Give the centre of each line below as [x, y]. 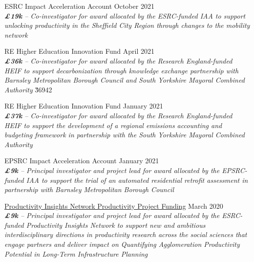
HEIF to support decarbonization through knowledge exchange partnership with [122, 70]
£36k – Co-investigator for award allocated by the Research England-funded [118, 60]
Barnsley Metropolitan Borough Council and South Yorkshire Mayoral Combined [125, 80]
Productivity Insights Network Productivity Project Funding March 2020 [114, 206]
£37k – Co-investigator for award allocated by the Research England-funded [118, 115]
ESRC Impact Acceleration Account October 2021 [79, 6]
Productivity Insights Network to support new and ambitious [116, 225]
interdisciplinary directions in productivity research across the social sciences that [126, 234]
